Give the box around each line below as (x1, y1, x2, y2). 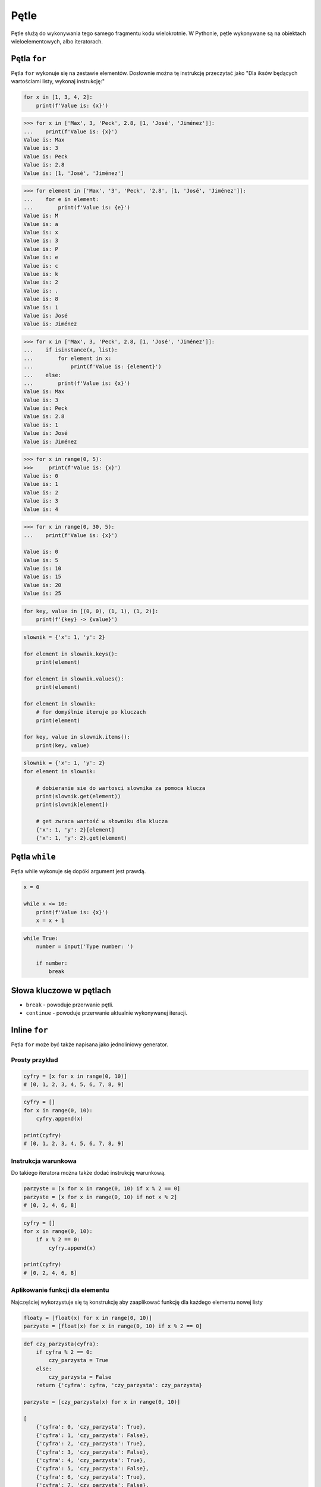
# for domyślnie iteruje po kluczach (36, 708, 146, 716)
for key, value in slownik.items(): (23, 733, 131, 741)
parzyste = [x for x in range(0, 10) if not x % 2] (23, 1193, 178, 1200)
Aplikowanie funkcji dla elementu (11, 1286, 109, 1294)
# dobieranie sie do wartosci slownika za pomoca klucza (36, 785, 206, 791)
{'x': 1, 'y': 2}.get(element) (36, 835, 127, 841)
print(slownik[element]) (36, 801, 109, 808)
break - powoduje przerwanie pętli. (26, 1001, 114, 1008)
